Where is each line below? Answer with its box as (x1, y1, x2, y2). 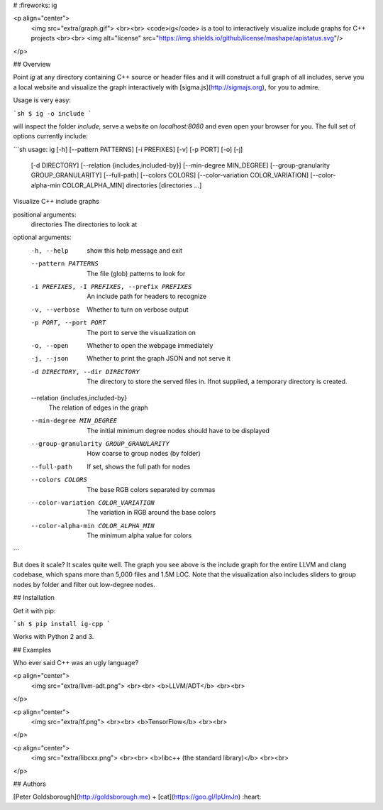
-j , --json (30, 355, 69, 363)
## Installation (13, 593, 55, 602)
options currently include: (13, 132, 89, 141)
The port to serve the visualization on (87, 328, 196, 336)
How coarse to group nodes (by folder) (87, 449, 201, 458)
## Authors (13, 779, 46, 788)
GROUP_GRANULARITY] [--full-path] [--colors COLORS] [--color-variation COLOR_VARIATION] (30, 171, 309, 180)
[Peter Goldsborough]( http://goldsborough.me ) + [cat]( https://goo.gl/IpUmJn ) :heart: (13, 792, 262, 801)
